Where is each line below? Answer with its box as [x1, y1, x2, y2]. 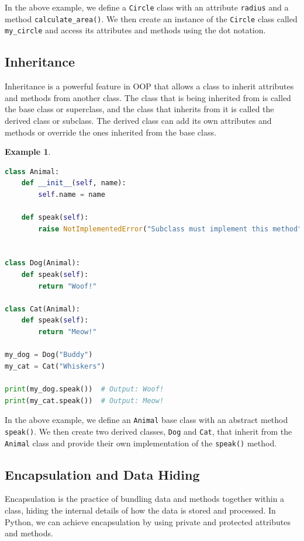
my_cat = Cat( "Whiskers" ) [5, 362, 105, 370]
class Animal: [5, 167, 60, 176]
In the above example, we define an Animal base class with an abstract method [5, 414, 288, 426]
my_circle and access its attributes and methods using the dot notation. [5, 24, 266, 36]
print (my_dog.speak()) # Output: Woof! [5, 385, 164, 394]
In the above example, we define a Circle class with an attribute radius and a [5, 1, 289, 13]
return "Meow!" [38, 328, 97, 337]
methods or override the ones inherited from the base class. [5, 126, 216, 138]
